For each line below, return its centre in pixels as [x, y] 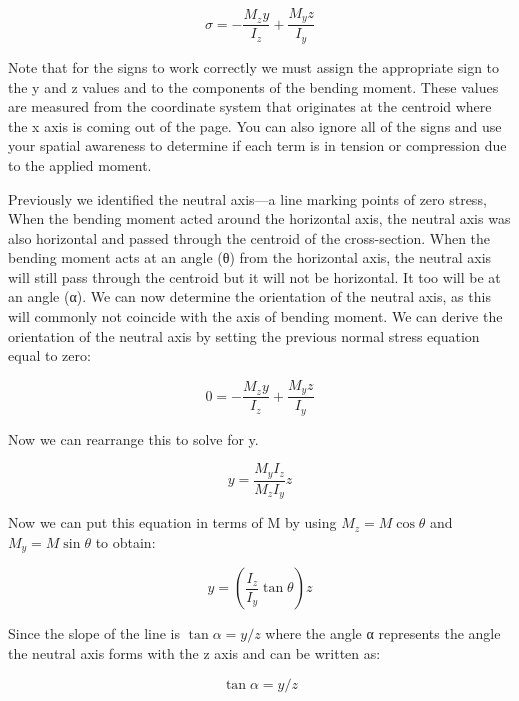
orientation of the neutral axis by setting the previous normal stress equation [244, 335]
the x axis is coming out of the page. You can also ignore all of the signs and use [255, 125]
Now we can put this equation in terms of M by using [172, 522]
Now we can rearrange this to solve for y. [133, 438]
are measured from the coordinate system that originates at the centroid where [250, 106]
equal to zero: [49, 355]
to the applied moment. [80, 164]
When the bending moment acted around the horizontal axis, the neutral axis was [259, 218]
